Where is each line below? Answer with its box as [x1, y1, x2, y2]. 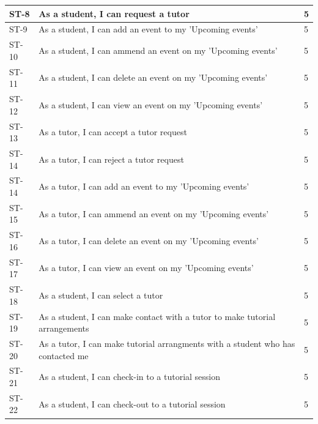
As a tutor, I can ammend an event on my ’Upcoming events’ [39, 207, 269, 220]
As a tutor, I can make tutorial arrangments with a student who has [39, 337, 295, 349]
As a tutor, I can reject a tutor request [39, 152, 184, 165]
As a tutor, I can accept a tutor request [39, 125, 187, 138]
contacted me [39, 349, 89, 362]
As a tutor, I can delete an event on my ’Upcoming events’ [39, 234, 259, 247]
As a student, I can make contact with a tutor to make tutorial [39, 310, 276, 322]
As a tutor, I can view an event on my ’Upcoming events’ [39, 261, 254, 274]
